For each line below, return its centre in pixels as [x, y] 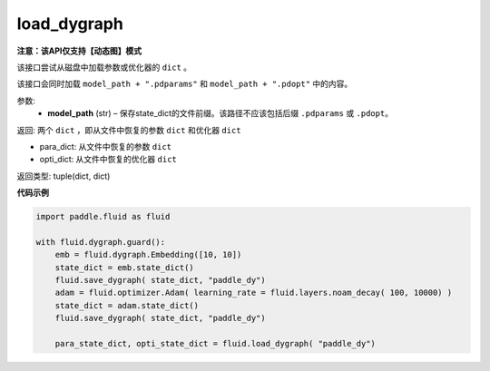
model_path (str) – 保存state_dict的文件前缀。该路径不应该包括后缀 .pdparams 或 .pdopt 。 [220, 113]
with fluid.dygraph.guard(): [101, 242]
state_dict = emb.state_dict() [124, 267]
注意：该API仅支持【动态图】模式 [79, 51]
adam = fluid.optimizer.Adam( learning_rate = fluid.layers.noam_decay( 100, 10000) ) [254, 293]
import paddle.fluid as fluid [103, 217]
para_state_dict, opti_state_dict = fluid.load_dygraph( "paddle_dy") [216, 343]
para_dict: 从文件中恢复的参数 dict [106, 146]
